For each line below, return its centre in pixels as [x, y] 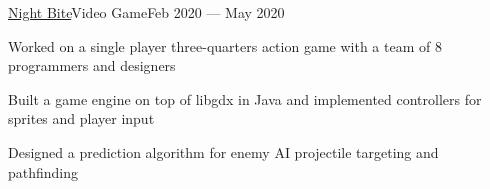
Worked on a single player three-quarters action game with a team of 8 [225, 45]
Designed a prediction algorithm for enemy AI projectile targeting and [223, 151]
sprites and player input [81, 118]
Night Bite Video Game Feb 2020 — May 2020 [146, 12]
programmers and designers [92, 65]
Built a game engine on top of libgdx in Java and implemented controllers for [245, 98]
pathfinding [43, 171]
